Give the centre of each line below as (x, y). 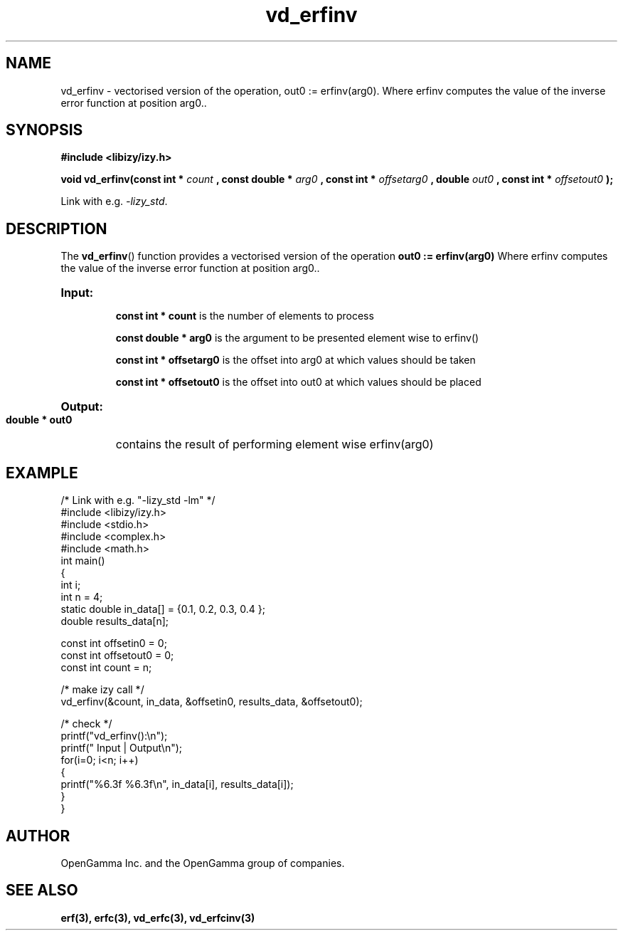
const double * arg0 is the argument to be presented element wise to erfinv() (297, 338)
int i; (71, 585)
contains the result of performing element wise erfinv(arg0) (275, 445)
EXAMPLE (42, 473)
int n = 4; (82, 597)
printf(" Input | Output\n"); (122, 748)
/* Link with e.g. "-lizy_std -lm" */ (138, 500)
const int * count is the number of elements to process (245, 316)
